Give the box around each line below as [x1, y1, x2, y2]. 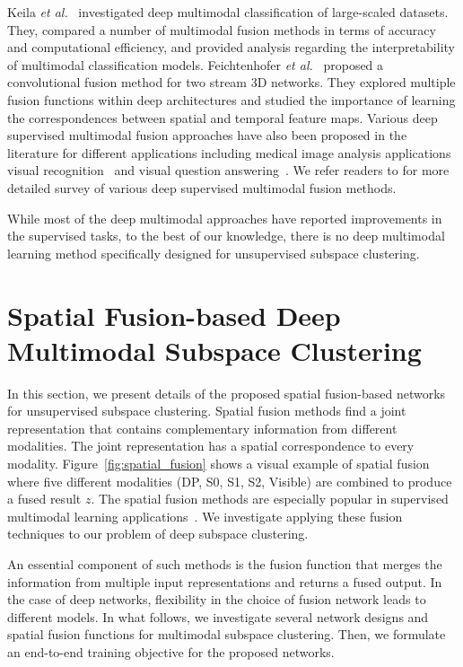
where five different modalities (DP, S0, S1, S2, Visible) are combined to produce [7, 471, 452, 490]
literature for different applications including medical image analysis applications [7, 143, 451, 162]
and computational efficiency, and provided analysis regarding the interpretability [7, 38, 455, 57]
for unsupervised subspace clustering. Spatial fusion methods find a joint [7, 401, 406, 420]
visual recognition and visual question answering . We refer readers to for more [7, 161, 450, 180]
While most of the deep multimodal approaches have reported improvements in [7, 208, 442, 227]
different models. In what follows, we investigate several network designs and [7, 607, 429, 626]
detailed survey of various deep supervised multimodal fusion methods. [7, 178, 397, 197]
